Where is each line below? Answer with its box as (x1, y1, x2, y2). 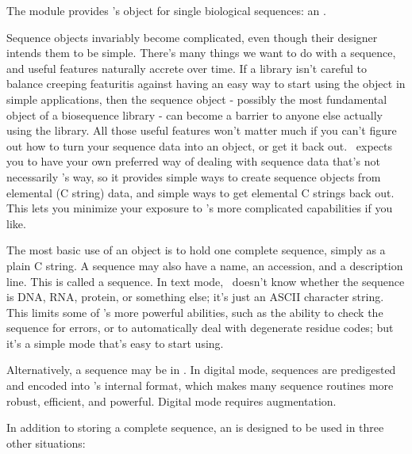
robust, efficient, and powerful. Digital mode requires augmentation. (6, 392, 337, 409)
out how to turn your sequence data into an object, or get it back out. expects (6, 137, 392, 154)
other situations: (6, 434, 86, 451)
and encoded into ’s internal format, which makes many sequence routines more (6, 377, 394, 394)
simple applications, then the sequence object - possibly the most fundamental (6, 90, 387, 107)
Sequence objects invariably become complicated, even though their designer (6, 29, 378, 45)
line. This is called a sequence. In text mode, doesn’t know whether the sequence (6, 273, 405, 289)
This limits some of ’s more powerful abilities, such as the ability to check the (6, 303, 383, 320)
